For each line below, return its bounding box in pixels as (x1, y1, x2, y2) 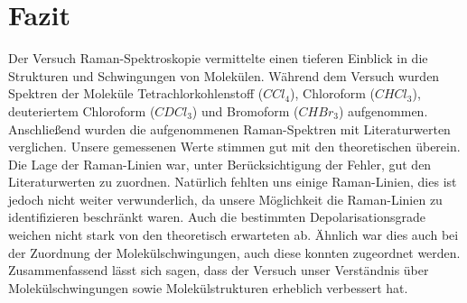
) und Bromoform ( (191, 101, 299, 120)
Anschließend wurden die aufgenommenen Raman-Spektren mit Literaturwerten (8, 119, 451, 138)
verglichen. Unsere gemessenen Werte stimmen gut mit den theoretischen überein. (8, 137, 461, 156)
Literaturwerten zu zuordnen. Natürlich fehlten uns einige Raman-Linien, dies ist (8, 172, 457, 191)
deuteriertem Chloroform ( (8, 101, 155, 120)
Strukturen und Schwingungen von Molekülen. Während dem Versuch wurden (8, 66, 440, 85)
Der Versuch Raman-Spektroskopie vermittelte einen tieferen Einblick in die (8, 49, 428, 68)
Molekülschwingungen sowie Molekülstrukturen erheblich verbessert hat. (8, 278, 408, 297)
